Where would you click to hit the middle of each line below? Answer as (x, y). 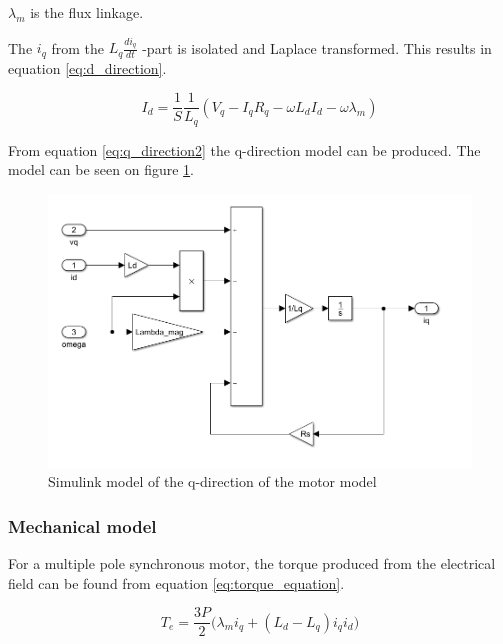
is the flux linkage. (87, 12)
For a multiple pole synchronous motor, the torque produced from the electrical (252, 563)
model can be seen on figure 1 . (101, 169)
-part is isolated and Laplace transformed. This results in (317, 47)
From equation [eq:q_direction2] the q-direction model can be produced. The (244, 149)
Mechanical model (82, 525)
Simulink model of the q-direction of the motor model (212, 481)
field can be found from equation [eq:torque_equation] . (176, 582)
